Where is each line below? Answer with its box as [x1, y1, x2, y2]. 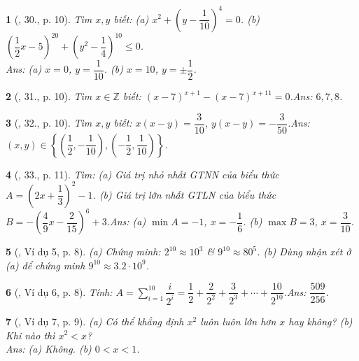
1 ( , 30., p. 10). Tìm [6, 11, 92, 26]
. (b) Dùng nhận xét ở [257, 244, 351, 259]
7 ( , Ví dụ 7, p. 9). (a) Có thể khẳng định [6, 313, 184, 328]
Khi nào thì [6, 327, 55, 342]
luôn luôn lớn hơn [200, 313, 276, 328]
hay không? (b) [288, 313, 353, 328]
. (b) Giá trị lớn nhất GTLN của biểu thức [92, 187, 276, 201]
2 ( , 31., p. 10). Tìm [6, 89, 92, 104]
